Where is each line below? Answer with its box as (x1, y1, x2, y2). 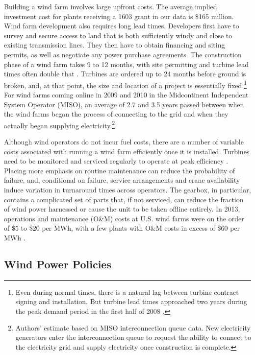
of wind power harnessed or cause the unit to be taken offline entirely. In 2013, (4, 204, 240, 214)
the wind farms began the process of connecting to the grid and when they (4, 109, 229, 119)
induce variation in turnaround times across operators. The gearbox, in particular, (4, 185, 251, 194)
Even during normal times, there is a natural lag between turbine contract (15, 286, 239, 297)
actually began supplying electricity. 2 (4, 118, 115, 130)
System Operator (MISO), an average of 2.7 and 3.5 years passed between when (4, 99, 244, 109)
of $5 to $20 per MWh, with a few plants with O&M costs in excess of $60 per (4, 223, 240, 233)
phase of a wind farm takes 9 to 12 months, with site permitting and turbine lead (4, 59, 249, 69)
